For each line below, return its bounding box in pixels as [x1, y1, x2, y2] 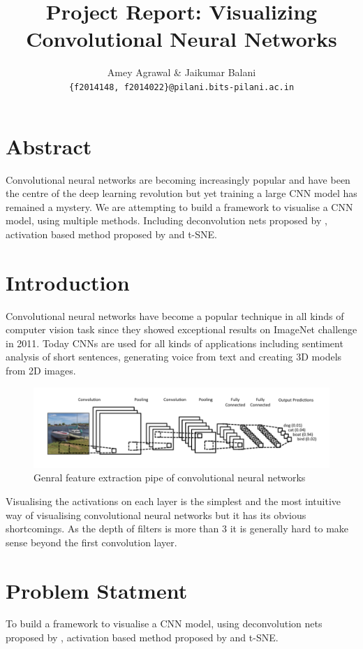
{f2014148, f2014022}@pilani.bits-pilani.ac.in [68, 82, 295, 92]
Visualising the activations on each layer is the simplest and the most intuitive [6, 493, 341, 508]
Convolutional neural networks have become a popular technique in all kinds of [6, 308, 344, 323]
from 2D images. [6, 363, 76, 377]
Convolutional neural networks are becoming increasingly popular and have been [6, 172, 350, 187]
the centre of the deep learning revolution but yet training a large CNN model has [6, 186, 357, 200]
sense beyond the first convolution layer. [6, 534, 177, 549]
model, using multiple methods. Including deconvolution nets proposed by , [6, 213, 327, 228]
